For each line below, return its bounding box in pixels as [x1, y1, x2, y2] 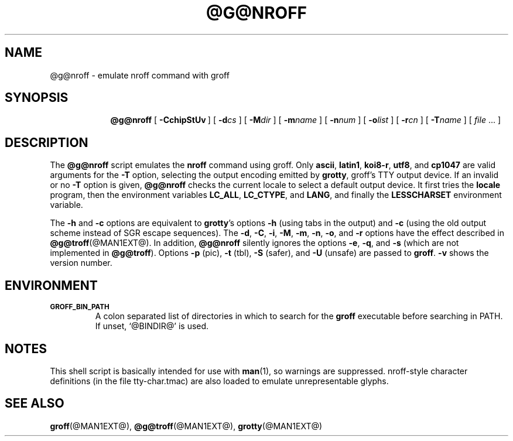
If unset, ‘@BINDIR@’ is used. [95, 321, 209, 331]
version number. [50, 258, 112, 268]
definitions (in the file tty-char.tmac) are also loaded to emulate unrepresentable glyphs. [50, 375, 389, 386]
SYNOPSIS [5, 90, 69, 105]
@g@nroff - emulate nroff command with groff [50, 70, 230, 80]
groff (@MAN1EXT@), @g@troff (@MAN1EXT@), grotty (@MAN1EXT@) [50, 421, 323, 431]
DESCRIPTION [5, 135, 88, 150]
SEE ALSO [5, 396, 64, 411]
